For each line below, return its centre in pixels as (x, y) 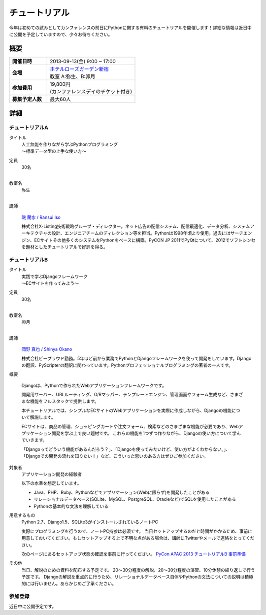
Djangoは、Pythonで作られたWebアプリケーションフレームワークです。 (94, 385)
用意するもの (22, 515)
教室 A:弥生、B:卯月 (73, 76)
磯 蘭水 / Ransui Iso (41, 217)
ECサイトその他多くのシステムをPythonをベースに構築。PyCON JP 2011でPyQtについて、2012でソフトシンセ (145, 240)
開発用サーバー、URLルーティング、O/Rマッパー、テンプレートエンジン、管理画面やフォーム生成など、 (126, 395)
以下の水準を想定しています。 (51, 483)
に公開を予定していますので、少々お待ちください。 (61, 34)
